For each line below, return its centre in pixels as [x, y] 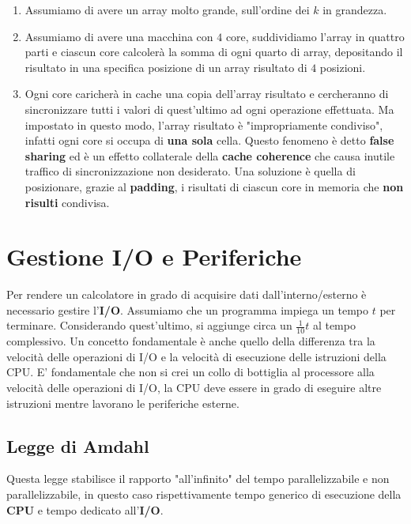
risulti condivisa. [67, 202]
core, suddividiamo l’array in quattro [315, 36]
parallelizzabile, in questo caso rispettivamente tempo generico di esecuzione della [204, 494]
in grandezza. [355, 9]
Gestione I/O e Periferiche [154, 256]
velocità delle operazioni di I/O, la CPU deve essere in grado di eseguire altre [194, 388]
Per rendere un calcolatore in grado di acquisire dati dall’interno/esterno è [187, 294]
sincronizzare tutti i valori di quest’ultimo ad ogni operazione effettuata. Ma [209, 109]
